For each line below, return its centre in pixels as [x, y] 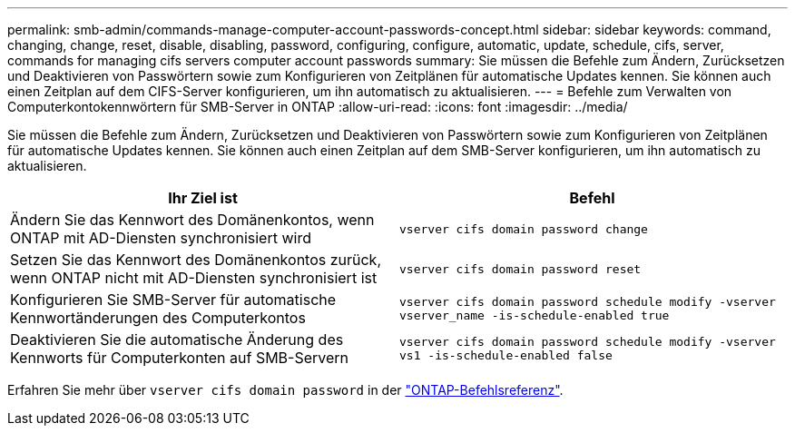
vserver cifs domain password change [524, 229]
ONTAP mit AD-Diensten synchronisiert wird [161, 238]
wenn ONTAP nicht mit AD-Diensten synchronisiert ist [194, 278]
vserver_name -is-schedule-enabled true [535, 315]
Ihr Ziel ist [203, 198]
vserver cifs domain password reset [520, 269]
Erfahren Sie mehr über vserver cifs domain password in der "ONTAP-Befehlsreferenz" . [285, 390]
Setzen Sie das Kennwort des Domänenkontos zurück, [196, 260]
